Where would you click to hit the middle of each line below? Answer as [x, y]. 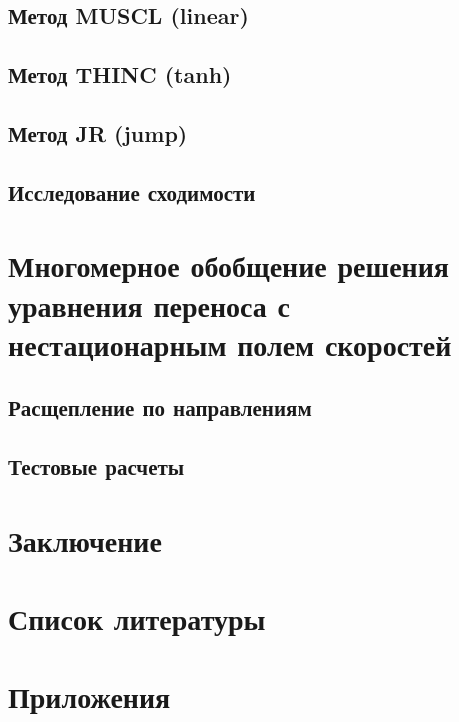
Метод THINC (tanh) [120, 74]
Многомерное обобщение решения [228, 265]
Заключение [85, 539]
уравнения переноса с [149, 304]
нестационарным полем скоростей [230, 343]
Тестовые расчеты [96, 466]
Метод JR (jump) [98, 132]
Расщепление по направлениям [160, 407]
